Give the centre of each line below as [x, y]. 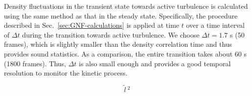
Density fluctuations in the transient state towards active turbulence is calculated [126, 6]
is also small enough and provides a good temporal [155, 63]
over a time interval [215, 25]
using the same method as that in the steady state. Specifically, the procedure [121, 15]
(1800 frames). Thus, [35, 63]
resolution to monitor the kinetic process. [66, 73]
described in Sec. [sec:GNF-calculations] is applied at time [92, 25]
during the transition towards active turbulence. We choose [111, 34]
